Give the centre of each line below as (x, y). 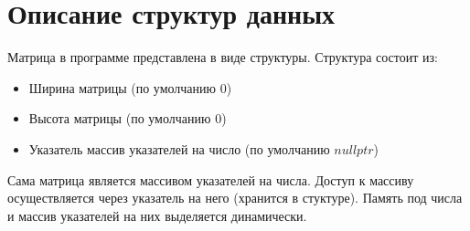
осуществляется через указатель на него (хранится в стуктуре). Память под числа (235, 198)
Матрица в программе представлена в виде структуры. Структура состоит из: (223, 57)
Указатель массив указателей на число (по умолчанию (179, 148)
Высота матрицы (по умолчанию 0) (128, 118)
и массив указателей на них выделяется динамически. (157, 215)
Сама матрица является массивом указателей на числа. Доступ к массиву (211, 179)
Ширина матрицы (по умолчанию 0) (130, 87)
